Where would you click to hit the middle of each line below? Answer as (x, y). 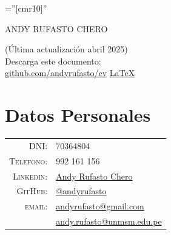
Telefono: (29, 160)
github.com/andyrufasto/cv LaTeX (70, 73)
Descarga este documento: (53, 61)
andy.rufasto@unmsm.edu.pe (109, 221)
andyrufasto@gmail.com (100, 206)
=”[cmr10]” (26, 8)
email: (36, 206)
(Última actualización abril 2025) (66, 49)
